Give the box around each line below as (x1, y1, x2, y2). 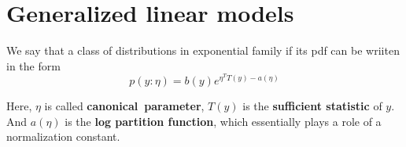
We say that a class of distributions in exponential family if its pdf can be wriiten (6, 42, 400, 59)
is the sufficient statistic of (242, 97, 382, 113)
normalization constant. (6, 128, 120, 145)
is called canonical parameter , (44, 97, 205, 113)
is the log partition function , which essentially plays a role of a (65, 113, 382, 129)
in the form (6, 57, 61, 73)
